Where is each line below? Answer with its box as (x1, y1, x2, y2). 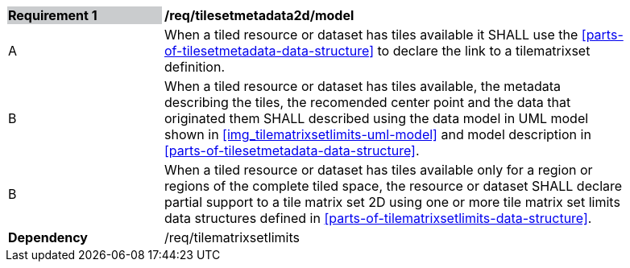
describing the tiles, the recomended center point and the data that (164, 94, 571, 110)
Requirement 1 (8, 7, 97, 23)
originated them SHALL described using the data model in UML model (164, 110, 589, 126)
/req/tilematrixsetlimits (164, 229, 300, 245)
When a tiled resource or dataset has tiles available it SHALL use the (164, 27, 578, 43)
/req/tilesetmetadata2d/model (164, 7, 354, 23)
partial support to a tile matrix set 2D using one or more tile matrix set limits (164, 194, 620, 210)
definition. (164, 59, 226, 75)
